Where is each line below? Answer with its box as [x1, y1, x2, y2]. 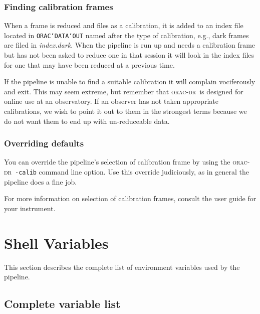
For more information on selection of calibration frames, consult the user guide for [4, 193, 256, 204]
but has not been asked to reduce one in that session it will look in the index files [4, 50, 254, 60]
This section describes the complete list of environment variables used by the [4, 261, 240, 272]
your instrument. [4, 203, 56, 213]
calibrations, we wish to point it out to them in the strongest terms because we [4, 106, 247, 116]
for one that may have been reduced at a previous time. [4, 59, 175, 70]
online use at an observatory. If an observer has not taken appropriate [4, 96, 218, 106]
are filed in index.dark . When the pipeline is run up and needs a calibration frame [4, 40, 255, 50]
